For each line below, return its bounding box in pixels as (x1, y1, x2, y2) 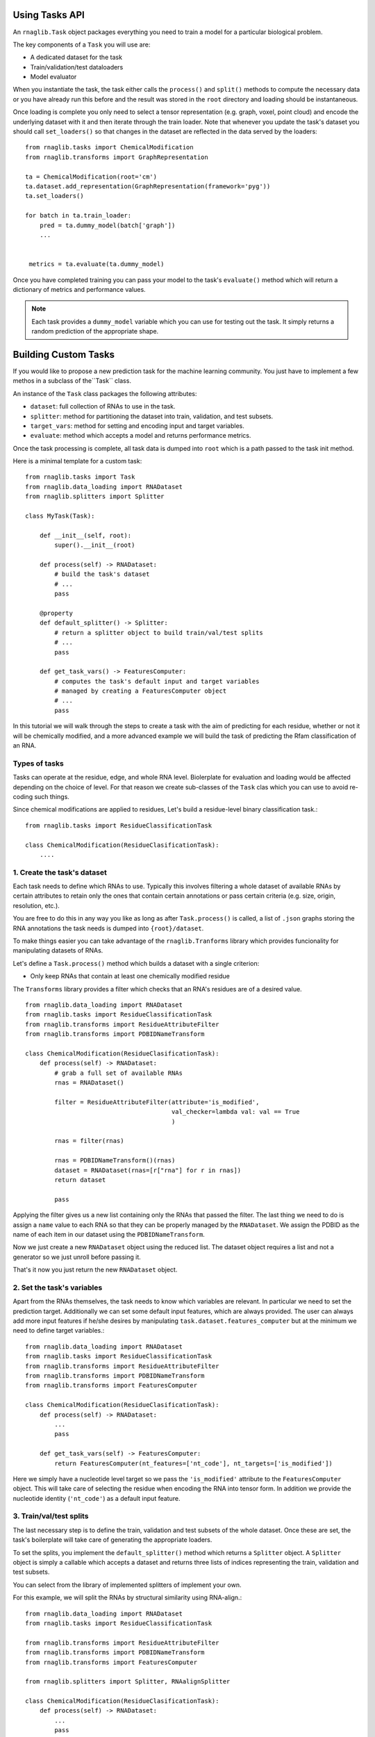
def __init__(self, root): (39, 532, 132, 539)
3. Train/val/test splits (12, 1511, 89, 1521)
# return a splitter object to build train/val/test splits (54, 629, 263, 636)
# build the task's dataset (54, 570, 150, 578)
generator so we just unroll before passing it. (12, 1253, 142, 1261)
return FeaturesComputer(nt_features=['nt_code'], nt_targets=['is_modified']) (54, 1459, 333, 1467)
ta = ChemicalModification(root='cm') (25, 172, 158, 181)
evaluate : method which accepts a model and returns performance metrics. (30, 431, 251, 440)
